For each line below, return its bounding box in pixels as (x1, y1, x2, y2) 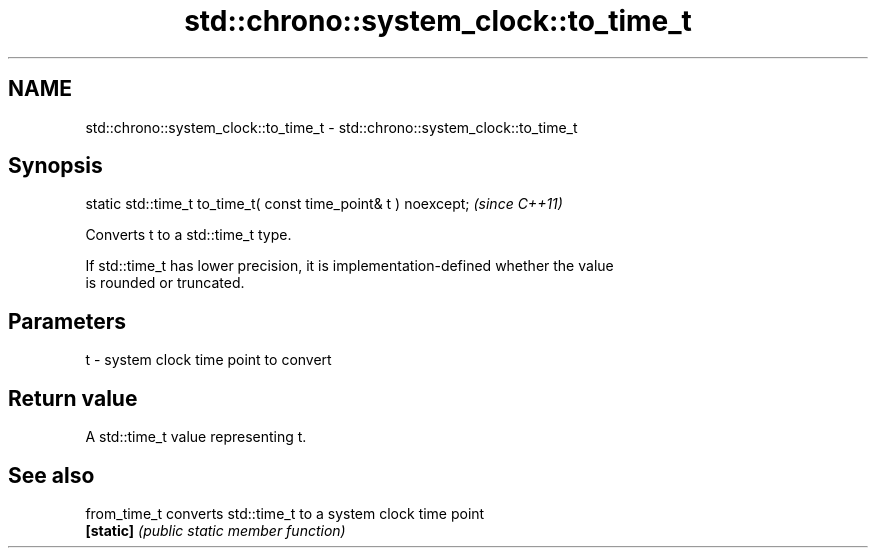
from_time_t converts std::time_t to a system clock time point (85, 504, 485, 522)
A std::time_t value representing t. (85, 428, 307, 446)
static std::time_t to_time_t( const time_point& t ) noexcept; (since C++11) (85, 195, 563, 213)
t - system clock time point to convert (85, 351, 332, 369)
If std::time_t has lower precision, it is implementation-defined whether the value (85, 257, 614, 275)
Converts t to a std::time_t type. (85, 226, 292, 244)
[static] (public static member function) (85, 521, 346, 539)
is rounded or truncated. (85, 274, 245, 292)
